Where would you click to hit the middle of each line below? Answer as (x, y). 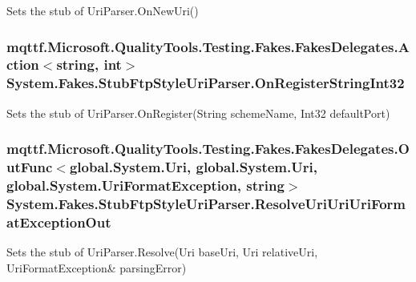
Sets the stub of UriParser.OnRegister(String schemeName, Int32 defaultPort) (198, 113)
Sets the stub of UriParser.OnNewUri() (103, 10)
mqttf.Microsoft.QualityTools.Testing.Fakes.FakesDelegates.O (208, 149)
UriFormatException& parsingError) (97, 267)
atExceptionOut (59, 222)
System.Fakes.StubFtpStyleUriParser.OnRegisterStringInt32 (206, 83)
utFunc (30, 167)
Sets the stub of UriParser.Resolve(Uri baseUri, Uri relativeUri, (162, 252)
